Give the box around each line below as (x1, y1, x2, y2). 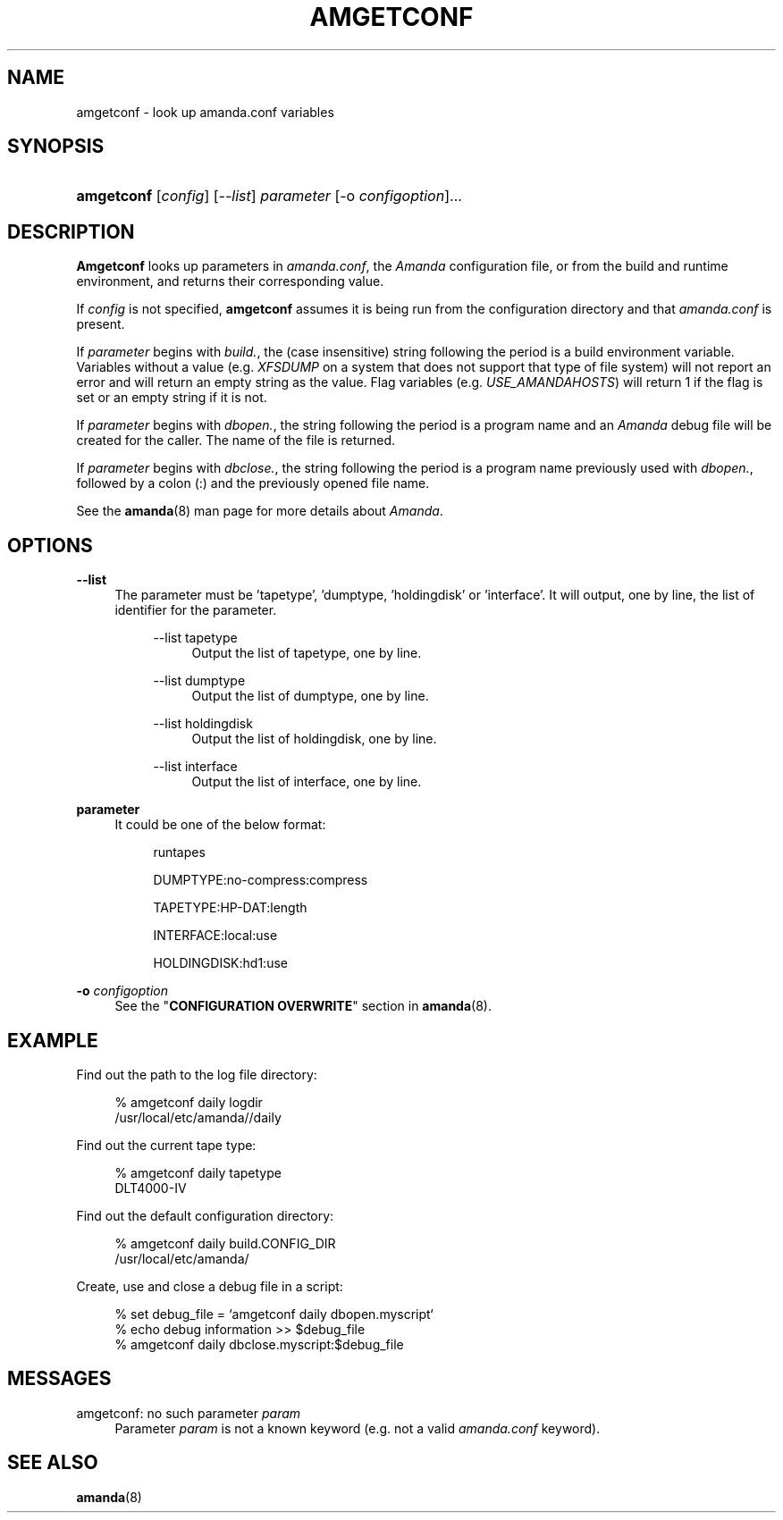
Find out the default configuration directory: (76, 1207, 334, 1223)
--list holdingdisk (153, 716, 253, 732)
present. (76, 316, 125, 332)
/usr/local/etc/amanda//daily (114, 1109, 282, 1125)
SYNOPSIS (7, 135, 105, 158)
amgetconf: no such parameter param (76, 1405, 301, 1421)
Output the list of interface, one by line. (191, 774, 422, 790)
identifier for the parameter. (114, 602, 277, 618)
